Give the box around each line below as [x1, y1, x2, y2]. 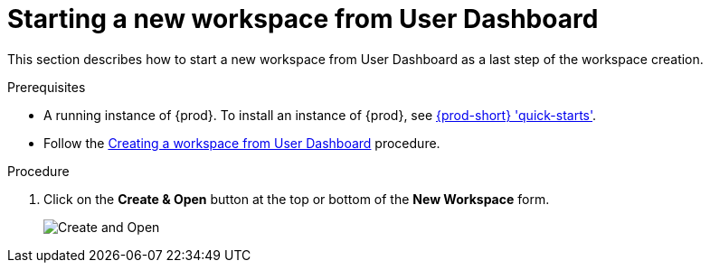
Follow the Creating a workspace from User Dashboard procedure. [43, 135, 440, 151]
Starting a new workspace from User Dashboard [7, 4, 599, 34]
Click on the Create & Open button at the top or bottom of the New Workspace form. [43, 191, 550, 207]
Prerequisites [7, 79, 86, 95]
